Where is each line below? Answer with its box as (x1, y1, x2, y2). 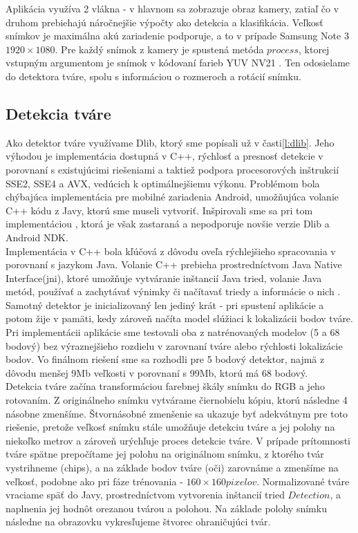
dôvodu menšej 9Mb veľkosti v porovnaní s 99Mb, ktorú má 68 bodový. (6, 365, 308, 380)
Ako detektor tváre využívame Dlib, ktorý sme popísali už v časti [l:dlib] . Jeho (6, 135, 335, 149)
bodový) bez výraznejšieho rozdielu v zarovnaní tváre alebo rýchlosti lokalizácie (6, 338, 343, 353)
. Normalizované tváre (256, 474, 350, 488)
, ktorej (299, 41, 330, 56)
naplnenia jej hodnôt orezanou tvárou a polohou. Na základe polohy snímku (6, 501, 327, 515)
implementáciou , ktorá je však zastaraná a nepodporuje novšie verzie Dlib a (6, 216, 330, 231)
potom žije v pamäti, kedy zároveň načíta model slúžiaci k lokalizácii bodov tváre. (6, 311, 353, 326)
